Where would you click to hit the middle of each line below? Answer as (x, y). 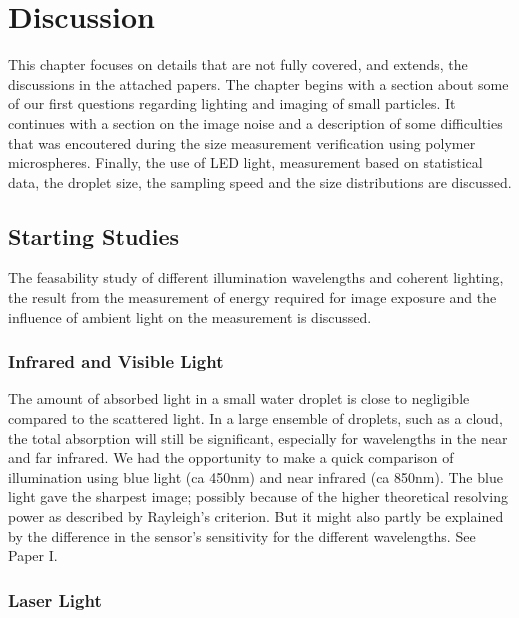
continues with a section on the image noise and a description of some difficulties (255, 122)
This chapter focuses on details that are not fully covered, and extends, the (238, 64)
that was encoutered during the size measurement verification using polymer (242, 142)
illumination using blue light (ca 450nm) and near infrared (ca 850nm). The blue (255, 476)
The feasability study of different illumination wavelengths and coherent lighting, (256, 277)
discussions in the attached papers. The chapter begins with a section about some (258, 83)
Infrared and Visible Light (116, 361)
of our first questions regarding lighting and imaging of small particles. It (232, 103)
